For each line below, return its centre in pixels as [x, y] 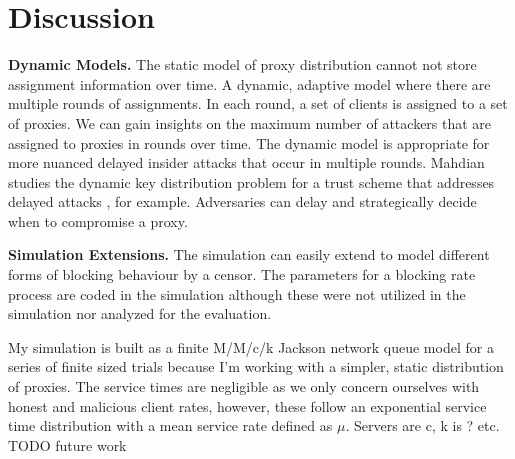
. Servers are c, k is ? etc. [422, 425]
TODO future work [67, 444]
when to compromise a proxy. [98, 220]
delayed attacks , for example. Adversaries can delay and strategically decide [242, 201]
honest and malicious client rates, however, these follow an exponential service [247, 405]
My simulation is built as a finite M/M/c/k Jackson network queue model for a [251, 346]
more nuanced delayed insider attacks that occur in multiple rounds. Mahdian [246, 162]
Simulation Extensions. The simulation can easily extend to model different [249, 254]
